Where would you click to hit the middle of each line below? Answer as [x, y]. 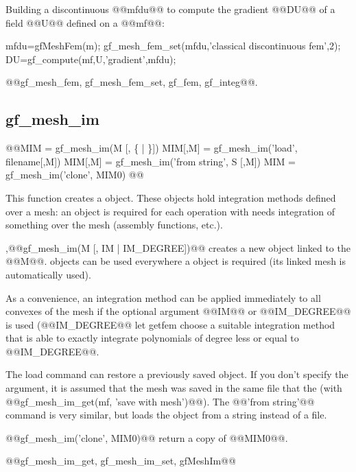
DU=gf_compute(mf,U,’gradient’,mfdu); [91, 59]
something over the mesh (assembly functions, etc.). [114, 225]
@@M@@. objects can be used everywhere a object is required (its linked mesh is [176, 261]
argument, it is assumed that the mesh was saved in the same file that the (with [174, 388]
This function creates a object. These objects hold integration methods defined [171, 197]
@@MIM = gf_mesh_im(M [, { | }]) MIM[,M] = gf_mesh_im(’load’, [152, 148]
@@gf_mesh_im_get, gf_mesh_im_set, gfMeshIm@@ [121, 461]
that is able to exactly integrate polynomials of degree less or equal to [152, 338]
